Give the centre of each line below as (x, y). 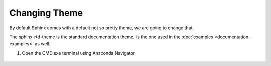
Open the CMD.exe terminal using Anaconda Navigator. (79, 53)
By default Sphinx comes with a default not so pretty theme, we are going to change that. (102, 28)
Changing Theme (46, 13)
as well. (42, 44)
